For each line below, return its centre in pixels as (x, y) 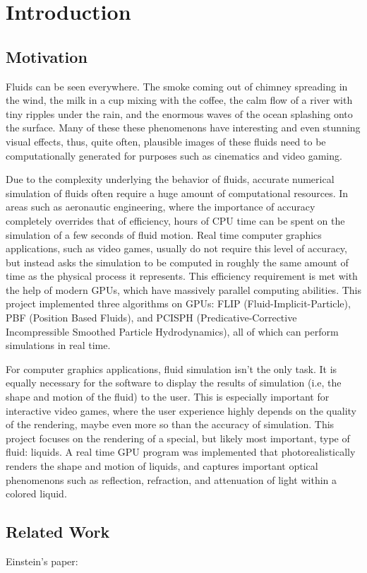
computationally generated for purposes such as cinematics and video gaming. (174, 155)
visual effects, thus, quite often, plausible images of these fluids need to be (166, 141)
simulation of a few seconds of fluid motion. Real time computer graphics (164, 234)
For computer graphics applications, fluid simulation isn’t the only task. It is (172, 368)
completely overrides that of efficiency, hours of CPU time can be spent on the (175, 220)
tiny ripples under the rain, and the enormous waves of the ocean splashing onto (179, 113)
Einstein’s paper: (42, 561)
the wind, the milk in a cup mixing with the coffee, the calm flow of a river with (179, 100)
